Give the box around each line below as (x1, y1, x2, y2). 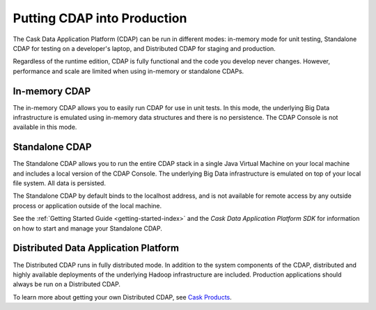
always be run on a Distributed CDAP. (13, 280, 121, 288)
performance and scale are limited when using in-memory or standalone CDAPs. (13, 67, 244, 75)
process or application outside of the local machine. (13, 201, 162, 210)
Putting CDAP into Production (13, 10, 187, 26)
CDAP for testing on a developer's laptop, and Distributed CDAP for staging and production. (13, 44, 276, 52)
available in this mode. (13, 123, 77, 132)
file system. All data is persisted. (13, 179, 106, 187)
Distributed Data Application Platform (13, 242, 180, 254)
